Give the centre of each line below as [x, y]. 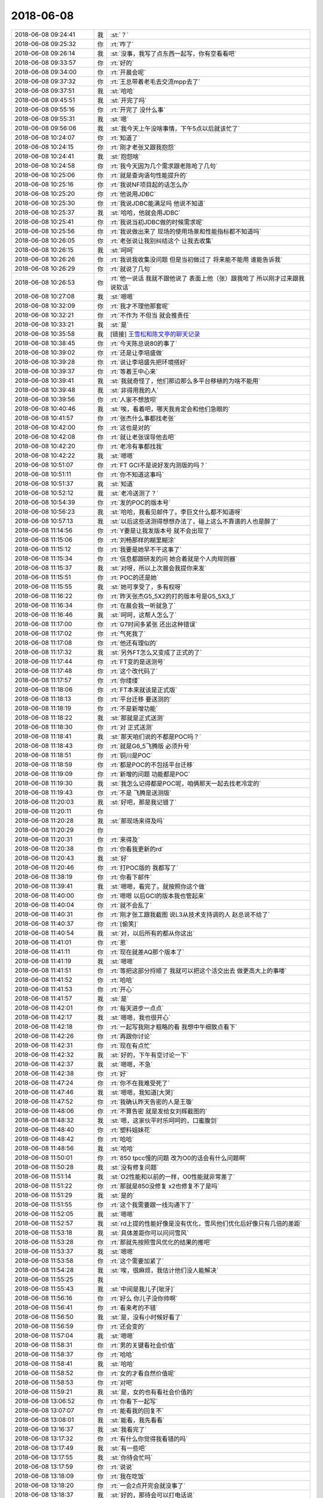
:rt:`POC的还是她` [134, 577]
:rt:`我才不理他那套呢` [140, 306]
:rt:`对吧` [122, 1382]
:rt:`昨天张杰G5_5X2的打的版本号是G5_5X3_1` [173, 596]
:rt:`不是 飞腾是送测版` [141, 793]
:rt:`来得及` [125, 839]
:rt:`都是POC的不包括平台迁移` [152, 765]
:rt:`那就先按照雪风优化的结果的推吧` [161, 1242]
